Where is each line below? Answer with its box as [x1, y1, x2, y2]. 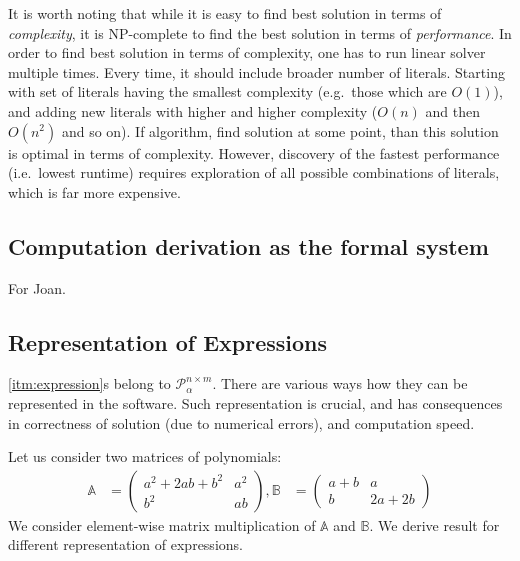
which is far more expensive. [8, 181, 181, 202]
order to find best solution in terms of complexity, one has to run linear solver [8, 42, 486, 63]
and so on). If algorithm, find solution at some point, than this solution [61, 120, 499, 141]
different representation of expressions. [8, 534, 243, 555]
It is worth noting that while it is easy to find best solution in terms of [8, 3, 442, 23]
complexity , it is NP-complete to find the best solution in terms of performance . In [8, 22, 512, 43]
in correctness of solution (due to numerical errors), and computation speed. [8, 412, 475, 433]
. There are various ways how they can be [212, 373, 468, 394]
